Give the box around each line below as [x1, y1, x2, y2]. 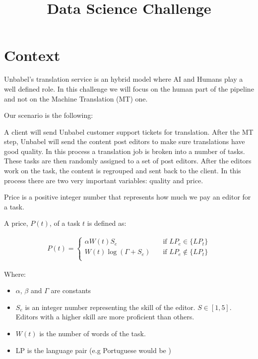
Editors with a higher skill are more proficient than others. [15, 311, 194, 322]
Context [4, 45, 61, 65]
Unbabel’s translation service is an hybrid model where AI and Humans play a [4, 74, 243, 84]
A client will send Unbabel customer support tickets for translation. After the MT [4, 126, 254, 137]
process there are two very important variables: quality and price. [4, 175, 203, 185]
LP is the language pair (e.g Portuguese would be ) [15, 345, 171, 355]
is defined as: [87, 218, 127, 228]
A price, [4, 218, 28, 228]
